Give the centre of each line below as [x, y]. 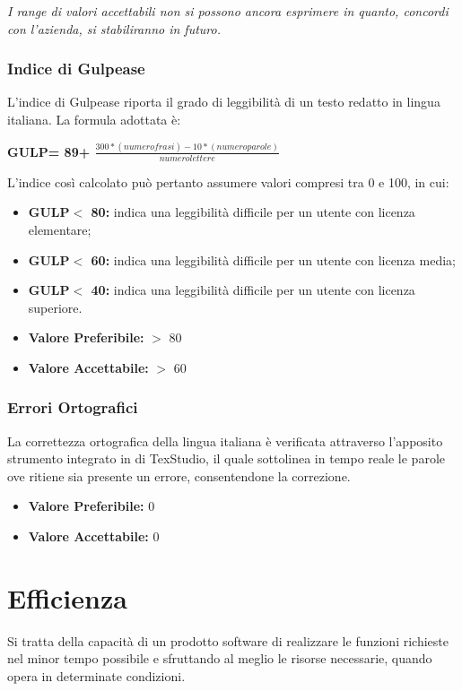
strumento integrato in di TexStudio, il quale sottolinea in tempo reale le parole [226, 458]
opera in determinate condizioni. [96, 675]
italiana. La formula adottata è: [94, 119]
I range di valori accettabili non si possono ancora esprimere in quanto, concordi [228, 11]
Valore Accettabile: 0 [94, 536]
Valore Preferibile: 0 [92, 506]
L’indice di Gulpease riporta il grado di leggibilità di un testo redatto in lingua [224, 102]
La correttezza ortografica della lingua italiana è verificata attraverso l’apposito [225, 441]
